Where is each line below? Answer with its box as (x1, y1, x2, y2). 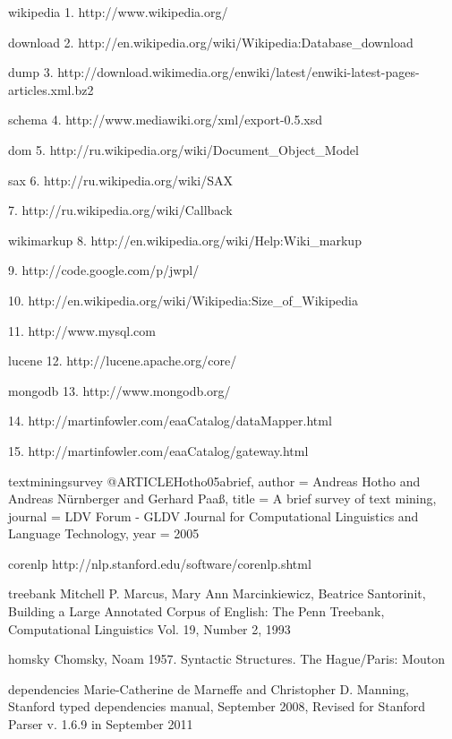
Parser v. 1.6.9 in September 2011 (8, 715, 193, 734)
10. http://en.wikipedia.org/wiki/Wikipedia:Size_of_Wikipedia (8, 290, 358, 309)
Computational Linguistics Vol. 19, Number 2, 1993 (8, 619, 291, 638)
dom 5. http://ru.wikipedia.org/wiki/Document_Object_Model (8, 140, 359, 159)
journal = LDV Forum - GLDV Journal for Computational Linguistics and (8, 506, 419, 525)
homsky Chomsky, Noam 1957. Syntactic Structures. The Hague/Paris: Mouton (8, 649, 445, 668)
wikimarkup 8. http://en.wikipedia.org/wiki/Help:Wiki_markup (8, 230, 362, 249)
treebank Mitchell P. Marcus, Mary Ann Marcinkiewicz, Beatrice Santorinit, (8, 584, 426, 603)
